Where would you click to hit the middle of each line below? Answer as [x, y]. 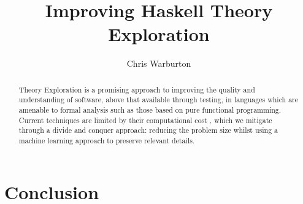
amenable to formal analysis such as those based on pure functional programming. [150, 110]
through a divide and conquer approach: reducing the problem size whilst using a [148, 130]
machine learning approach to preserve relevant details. [107, 140]
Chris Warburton [159, 63]
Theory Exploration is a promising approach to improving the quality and [137, 89]
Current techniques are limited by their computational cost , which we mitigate [145, 120]
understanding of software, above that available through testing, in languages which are [159, 100]
